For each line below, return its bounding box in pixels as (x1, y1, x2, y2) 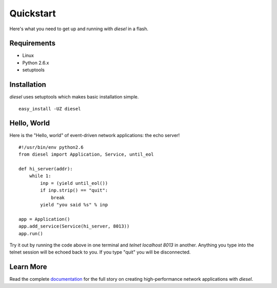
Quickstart (9, 8, 56, 19)
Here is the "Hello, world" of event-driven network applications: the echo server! (9, 132, 180, 139)
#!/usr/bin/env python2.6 (18, 144, 84, 150)
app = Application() (18, 216, 70, 222)
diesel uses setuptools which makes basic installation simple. (9, 94, 139, 100)
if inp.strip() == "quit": (40, 187, 108, 194)
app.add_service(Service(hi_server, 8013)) (18, 223, 130, 229)
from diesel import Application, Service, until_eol (18, 151, 154, 158)
